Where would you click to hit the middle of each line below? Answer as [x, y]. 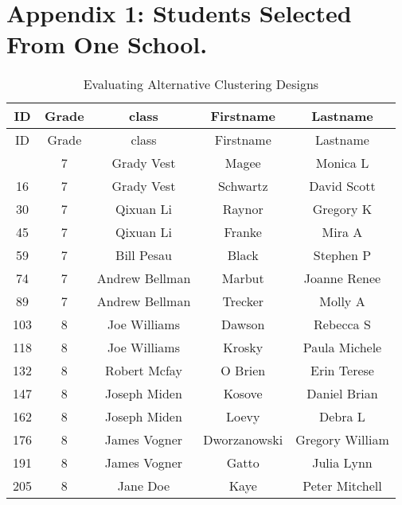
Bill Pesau [144, 255]
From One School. [107, 44]
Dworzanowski [243, 440]
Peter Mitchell [342, 486]
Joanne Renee [342, 278]
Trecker [243, 301]
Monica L [342, 163]
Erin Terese [342, 371]
